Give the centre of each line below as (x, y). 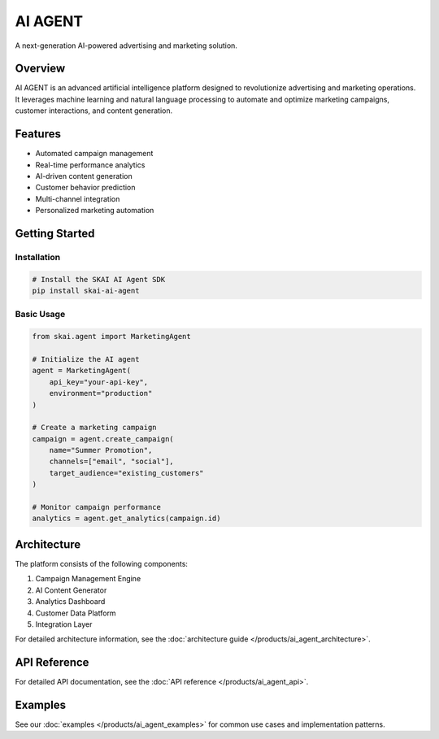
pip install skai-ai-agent (86, 291)
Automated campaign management (94, 154)
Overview (40, 69)
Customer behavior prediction (85, 188)
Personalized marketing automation (95, 211)
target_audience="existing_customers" (126, 473)
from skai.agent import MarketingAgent (111, 337)
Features (38, 134)
